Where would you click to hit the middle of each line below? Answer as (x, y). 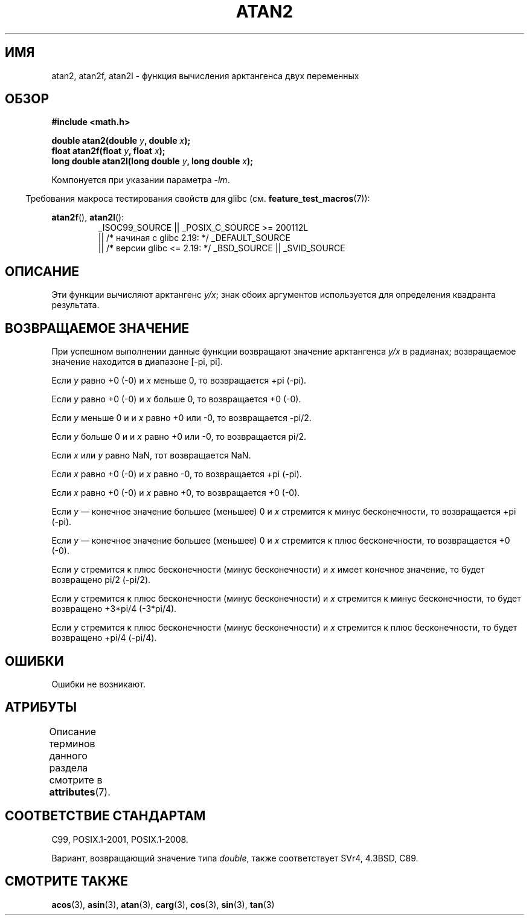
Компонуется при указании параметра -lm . (141, 180)
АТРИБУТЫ (41, 707)
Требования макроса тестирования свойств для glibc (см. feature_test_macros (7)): (198, 199)
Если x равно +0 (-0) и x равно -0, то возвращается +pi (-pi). (177, 474)
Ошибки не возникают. (99, 684)
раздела (69, 767)
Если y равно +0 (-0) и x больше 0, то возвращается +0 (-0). (176, 399)
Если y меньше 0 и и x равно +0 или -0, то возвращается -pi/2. (181, 418)
